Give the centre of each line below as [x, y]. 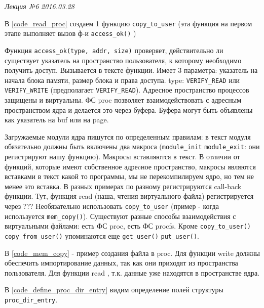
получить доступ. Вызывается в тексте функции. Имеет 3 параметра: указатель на [131, 70]
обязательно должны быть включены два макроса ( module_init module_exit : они [132, 146]
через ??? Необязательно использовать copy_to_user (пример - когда [112, 206]
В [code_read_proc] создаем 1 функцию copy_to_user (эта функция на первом [128, 23]
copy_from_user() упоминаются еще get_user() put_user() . [102, 236]
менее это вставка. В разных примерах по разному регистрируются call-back [123, 186]
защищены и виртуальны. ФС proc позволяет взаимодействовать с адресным [123, 100]
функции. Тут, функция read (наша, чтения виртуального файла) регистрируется [129, 196]
